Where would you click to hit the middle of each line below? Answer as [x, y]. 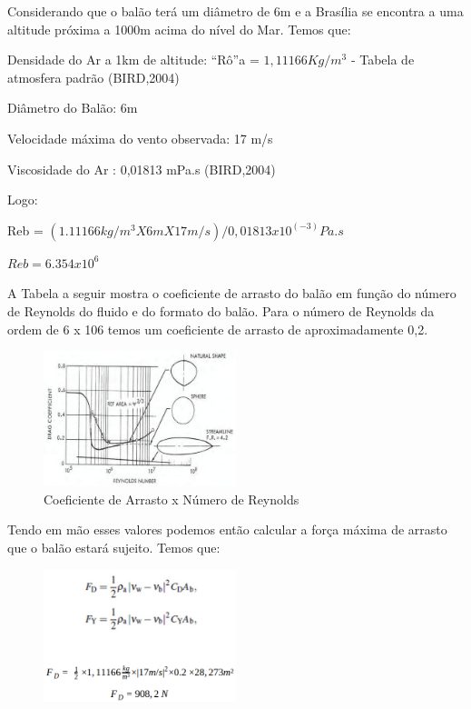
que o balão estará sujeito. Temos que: [114, 548]
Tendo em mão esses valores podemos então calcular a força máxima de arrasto [227, 529]
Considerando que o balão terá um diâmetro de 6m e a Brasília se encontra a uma [235, 11]
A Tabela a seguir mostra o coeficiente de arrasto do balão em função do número [232, 293]
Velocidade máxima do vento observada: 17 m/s [140, 138]
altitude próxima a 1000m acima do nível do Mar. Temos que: [179, 29]
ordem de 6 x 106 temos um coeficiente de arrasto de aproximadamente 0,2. [218, 329]
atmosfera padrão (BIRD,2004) [93, 77]
